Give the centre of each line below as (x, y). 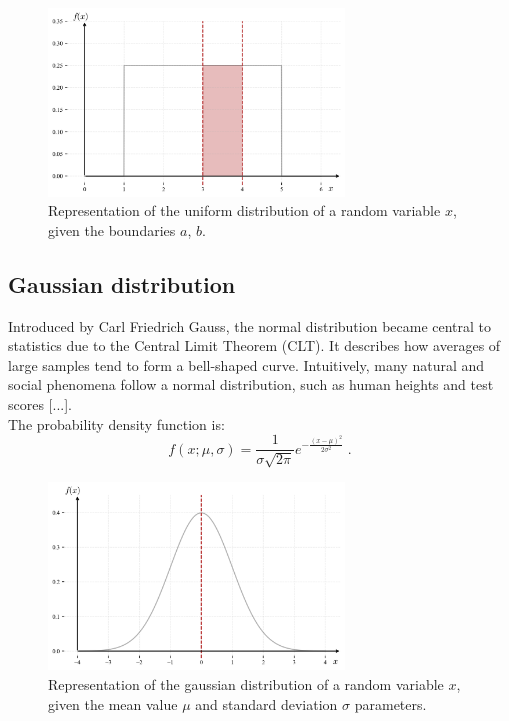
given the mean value (113, 703)
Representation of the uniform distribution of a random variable (244, 210)
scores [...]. (40, 404)
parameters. (390, 703)
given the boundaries (112, 229)
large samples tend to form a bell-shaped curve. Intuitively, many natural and (246, 364)
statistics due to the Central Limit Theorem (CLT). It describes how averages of (254, 345)
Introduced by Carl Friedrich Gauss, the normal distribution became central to (250, 325)
